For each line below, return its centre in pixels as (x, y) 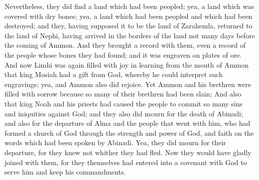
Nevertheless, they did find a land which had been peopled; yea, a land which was (129, 6)
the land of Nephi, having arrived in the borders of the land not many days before (130, 35)
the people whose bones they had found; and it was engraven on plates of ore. (123, 54)
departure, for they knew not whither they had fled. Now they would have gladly (128, 152)
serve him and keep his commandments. (65, 172)
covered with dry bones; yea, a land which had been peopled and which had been (129, 16)
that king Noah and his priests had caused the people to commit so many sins (124, 103)
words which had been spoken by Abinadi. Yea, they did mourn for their (115, 142)
